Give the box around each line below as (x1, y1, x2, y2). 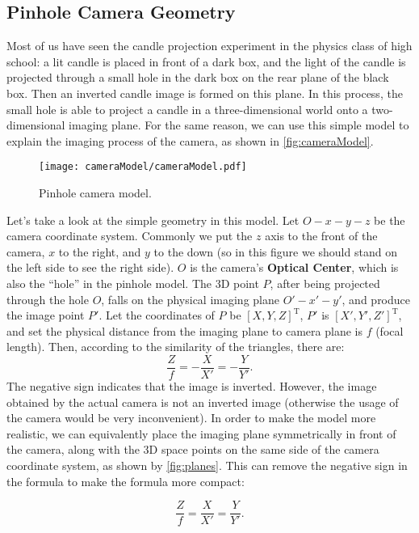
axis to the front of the (265, 227, 378, 244)
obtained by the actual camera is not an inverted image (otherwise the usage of (6, 393, 399, 410)
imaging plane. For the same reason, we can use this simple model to (69, 116, 409, 133)
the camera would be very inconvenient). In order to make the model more (6, 409, 376, 426)
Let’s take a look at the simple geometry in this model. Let (6, 211, 300, 228)
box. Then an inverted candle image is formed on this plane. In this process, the (6, 84, 403, 101)
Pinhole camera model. (39, 184, 152, 201)
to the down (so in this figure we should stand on (153, 243, 397, 260)
